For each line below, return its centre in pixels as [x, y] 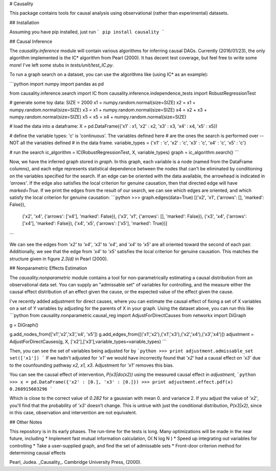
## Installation [24, 23]
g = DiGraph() [24, 325]
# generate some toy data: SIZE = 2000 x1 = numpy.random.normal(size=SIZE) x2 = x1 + [103, 103]
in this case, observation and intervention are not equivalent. [73, 413]
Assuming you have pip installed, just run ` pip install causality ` [87, 32]
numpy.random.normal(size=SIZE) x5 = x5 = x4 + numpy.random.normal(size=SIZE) [98, 117]
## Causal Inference [31, 41]
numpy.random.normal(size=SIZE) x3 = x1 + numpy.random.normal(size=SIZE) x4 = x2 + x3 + [108, 109]
